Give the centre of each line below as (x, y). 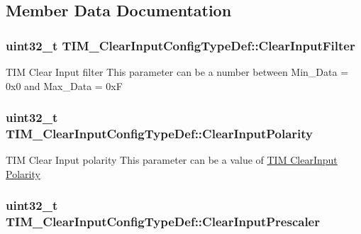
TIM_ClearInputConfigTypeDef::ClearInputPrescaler (163, 222)
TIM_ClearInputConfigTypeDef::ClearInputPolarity (160, 134)
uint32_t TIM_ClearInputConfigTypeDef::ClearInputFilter (180, 45)
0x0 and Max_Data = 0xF (64, 85)
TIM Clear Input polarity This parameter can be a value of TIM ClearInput (172, 160)
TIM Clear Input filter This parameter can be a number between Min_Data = (177, 72)
